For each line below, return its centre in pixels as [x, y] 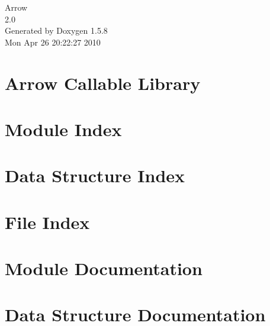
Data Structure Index [95, 175]
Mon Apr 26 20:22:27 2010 [53, 42]
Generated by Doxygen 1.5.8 [56, 30]
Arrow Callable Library [103, 83]
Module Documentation [104, 268]
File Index [47, 222]
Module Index [63, 129]
